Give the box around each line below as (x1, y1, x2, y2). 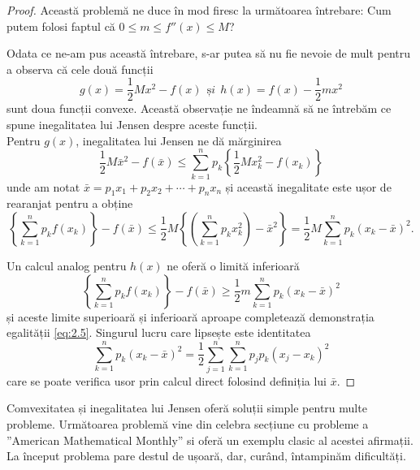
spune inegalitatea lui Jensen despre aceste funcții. (6, 116, 258, 133)
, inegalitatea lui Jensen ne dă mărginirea (76, 132, 282, 149)
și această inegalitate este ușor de (225, 178, 392, 195)
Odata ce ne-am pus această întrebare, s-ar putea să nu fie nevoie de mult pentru (6, 45, 411, 62)
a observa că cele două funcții (6, 60, 154, 77)
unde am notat (6, 178, 80, 195)
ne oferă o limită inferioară (167, 257, 300, 274)
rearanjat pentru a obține (6, 195, 133, 212)
